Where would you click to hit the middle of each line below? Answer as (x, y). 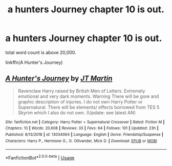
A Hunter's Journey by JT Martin (59, 79)
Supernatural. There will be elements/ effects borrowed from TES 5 (89, 107)
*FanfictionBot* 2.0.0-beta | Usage (40, 157)
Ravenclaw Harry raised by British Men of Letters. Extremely (81, 91)
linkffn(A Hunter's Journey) (34, 62)
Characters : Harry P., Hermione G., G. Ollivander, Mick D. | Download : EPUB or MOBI (81, 141)
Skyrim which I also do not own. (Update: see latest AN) (77, 112)
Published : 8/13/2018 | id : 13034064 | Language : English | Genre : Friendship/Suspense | (84, 135)
